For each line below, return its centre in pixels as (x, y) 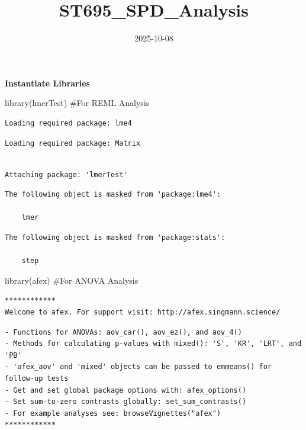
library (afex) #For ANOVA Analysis (72, 280)
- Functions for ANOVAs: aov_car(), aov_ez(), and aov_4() (123, 332)
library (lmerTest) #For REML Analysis (77, 103)
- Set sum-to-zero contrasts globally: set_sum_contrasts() (126, 402)
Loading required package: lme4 (68, 123)
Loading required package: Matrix (73, 143)
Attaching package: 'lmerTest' (66, 174)
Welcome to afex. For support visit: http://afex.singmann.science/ (143, 312)
